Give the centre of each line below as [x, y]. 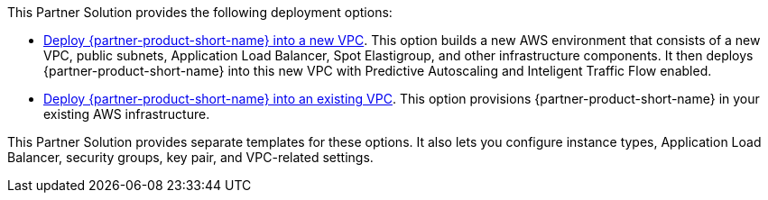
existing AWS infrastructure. [127, 114]
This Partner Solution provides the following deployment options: [200, 12]
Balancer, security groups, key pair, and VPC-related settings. [190, 157]
